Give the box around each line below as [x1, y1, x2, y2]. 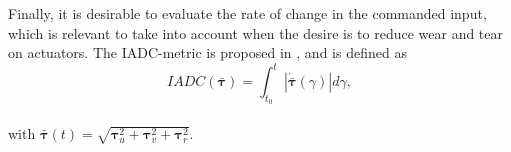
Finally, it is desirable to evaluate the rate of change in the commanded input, [8, 3, 487, 23]
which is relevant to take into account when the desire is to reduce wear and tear [8, 22, 504, 43]
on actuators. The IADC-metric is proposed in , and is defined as [8, 42, 407, 63]
